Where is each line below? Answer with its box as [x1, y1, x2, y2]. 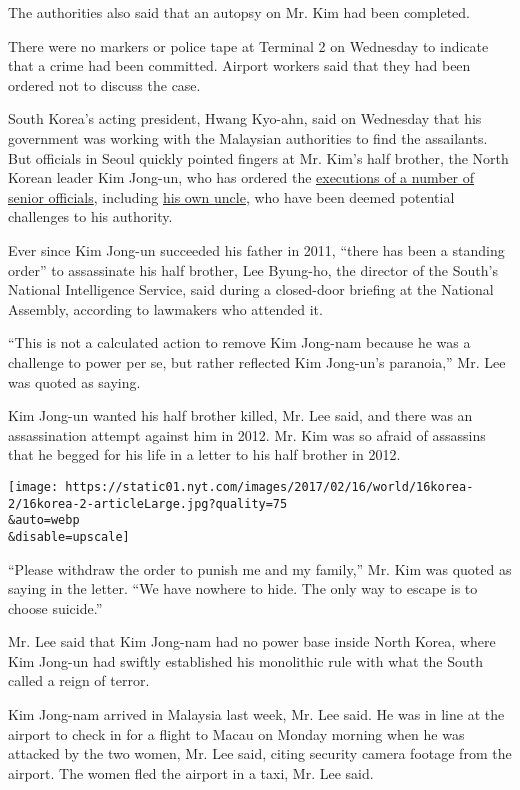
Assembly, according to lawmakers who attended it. [8, 298, 323, 319]
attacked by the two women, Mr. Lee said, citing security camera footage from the [8, 743, 512, 764]
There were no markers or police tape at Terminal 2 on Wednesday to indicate [8, 35, 489, 56]
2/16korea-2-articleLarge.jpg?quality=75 [8, 496, 288, 511]
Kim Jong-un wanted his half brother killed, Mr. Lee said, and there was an [8, 405, 473, 426]
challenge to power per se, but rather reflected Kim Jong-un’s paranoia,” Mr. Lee [8, 351, 506, 372]
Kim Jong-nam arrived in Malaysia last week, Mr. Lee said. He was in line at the [8, 704, 505, 725]
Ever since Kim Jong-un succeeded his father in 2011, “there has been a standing [8, 239, 505, 260]
